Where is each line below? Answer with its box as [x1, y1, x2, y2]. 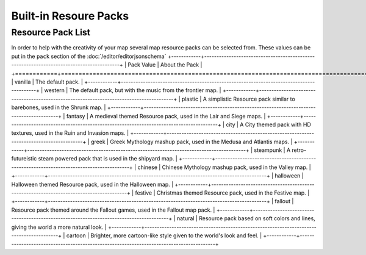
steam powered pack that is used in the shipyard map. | [38, 155, 178, 162]
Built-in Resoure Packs [11, 9, 129, 23]
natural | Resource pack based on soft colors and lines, [176, 215, 315, 222]
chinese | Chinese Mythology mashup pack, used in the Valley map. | [137, 163, 311, 171]
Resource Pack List [11, 27, 91, 38]
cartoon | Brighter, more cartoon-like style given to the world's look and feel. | [66, 232, 262, 239]
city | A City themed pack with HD [226, 121, 311, 128]
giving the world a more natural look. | [11, 223, 107, 231]
